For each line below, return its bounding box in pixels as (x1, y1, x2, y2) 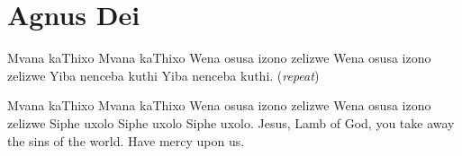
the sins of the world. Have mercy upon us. (7, 131, 245, 150)
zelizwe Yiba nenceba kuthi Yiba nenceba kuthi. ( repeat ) (7, 65, 320, 84)
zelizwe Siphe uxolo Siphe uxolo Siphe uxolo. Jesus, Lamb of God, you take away (7, 113, 455, 132)
